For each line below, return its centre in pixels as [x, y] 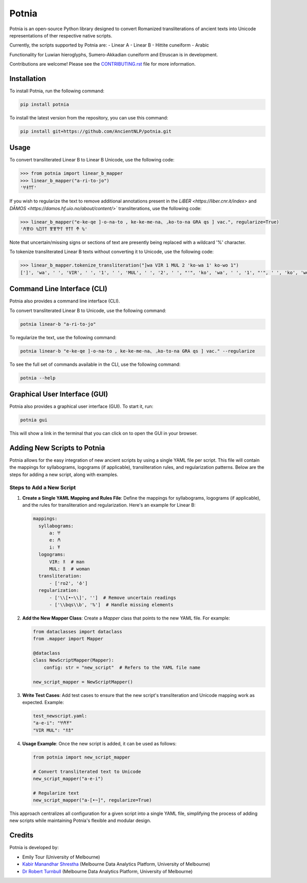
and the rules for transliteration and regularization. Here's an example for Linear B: [109, 505]
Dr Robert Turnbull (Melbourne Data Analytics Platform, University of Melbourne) [107, 871]
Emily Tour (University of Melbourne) [61, 857]
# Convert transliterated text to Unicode [87, 772]
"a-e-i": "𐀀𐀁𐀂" [52, 723]
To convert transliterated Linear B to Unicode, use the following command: [88, 311]
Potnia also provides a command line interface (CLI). [65, 301]
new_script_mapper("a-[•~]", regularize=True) [92, 800]
